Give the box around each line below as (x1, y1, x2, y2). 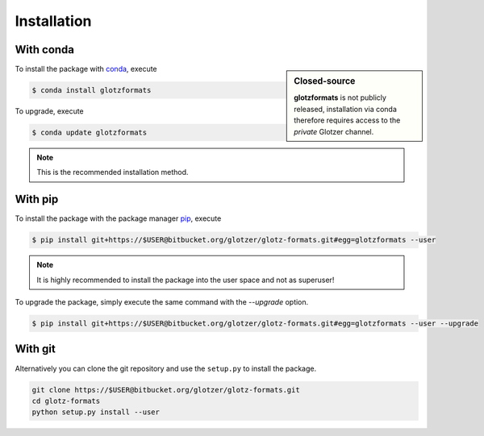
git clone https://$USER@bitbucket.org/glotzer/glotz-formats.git (31, 385, 300, 394)
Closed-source (294, 76, 356, 87)
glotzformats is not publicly (294, 93, 387, 102)
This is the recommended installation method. (36, 168, 189, 177)
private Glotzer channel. (294, 127, 374, 136)
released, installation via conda (294, 104, 397, 114)
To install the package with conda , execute (15, 64, 157, 74)
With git (15, 343, 56, 356)
